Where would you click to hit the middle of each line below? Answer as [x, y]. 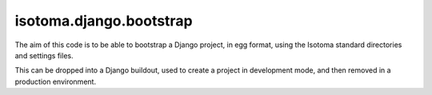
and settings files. [44, 55]
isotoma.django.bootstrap [104, 21]
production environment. [55, 81]
